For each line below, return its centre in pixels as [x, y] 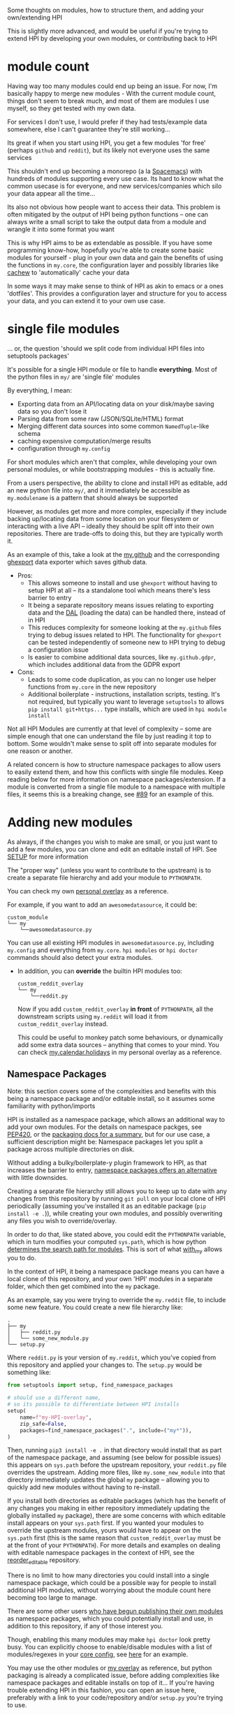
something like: [29, 1373]
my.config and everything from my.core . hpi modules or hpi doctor [103, 950]
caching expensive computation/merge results [84, 441]
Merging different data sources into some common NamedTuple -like [113, 426]
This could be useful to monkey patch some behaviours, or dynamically [120, 1037]
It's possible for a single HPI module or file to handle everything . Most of [112, 369]
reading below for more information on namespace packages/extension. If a [117, 779]
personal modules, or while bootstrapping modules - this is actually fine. [111, 469]
